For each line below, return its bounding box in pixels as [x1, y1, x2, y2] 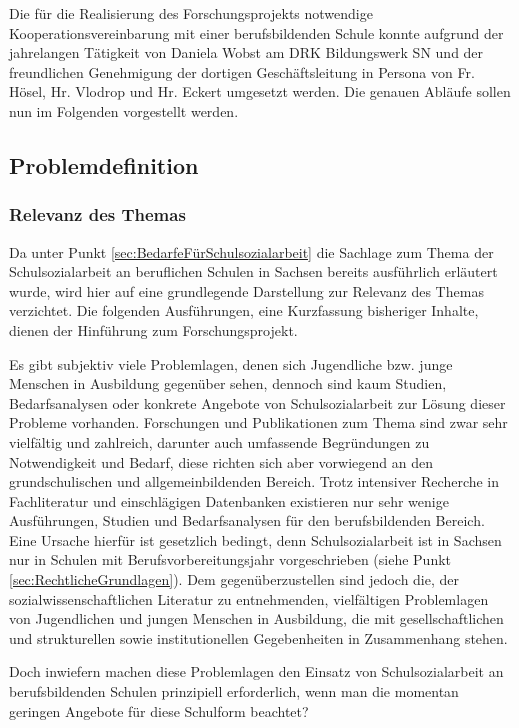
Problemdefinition [9, 149, 199, 180]
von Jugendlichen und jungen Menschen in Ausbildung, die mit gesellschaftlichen [9, 608, 504, 629]
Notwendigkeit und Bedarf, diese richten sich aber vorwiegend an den [9, 451, 434, 472]
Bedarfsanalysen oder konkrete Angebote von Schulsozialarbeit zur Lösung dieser [9, 392, 506, 413]
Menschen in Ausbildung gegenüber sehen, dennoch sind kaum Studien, [9, 373, 447, 394]
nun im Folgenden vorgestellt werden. [9, 100, 239, 121]
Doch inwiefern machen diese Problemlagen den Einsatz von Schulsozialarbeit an [9, 661, 504, 682]
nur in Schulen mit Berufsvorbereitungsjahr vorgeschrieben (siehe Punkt [9, 549, 452, 570]
